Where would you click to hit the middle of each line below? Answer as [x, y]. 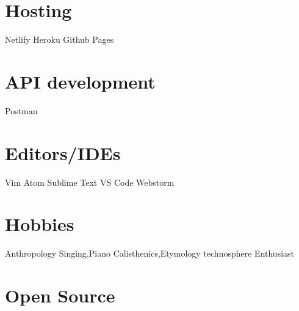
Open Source [60, 295]
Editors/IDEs [63, 152]
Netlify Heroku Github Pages [59, 39]
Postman [21, 110]
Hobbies [40, 224]
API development [80, 81]
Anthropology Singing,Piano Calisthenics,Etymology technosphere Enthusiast [150, 253]
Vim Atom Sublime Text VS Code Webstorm [90, 182]
